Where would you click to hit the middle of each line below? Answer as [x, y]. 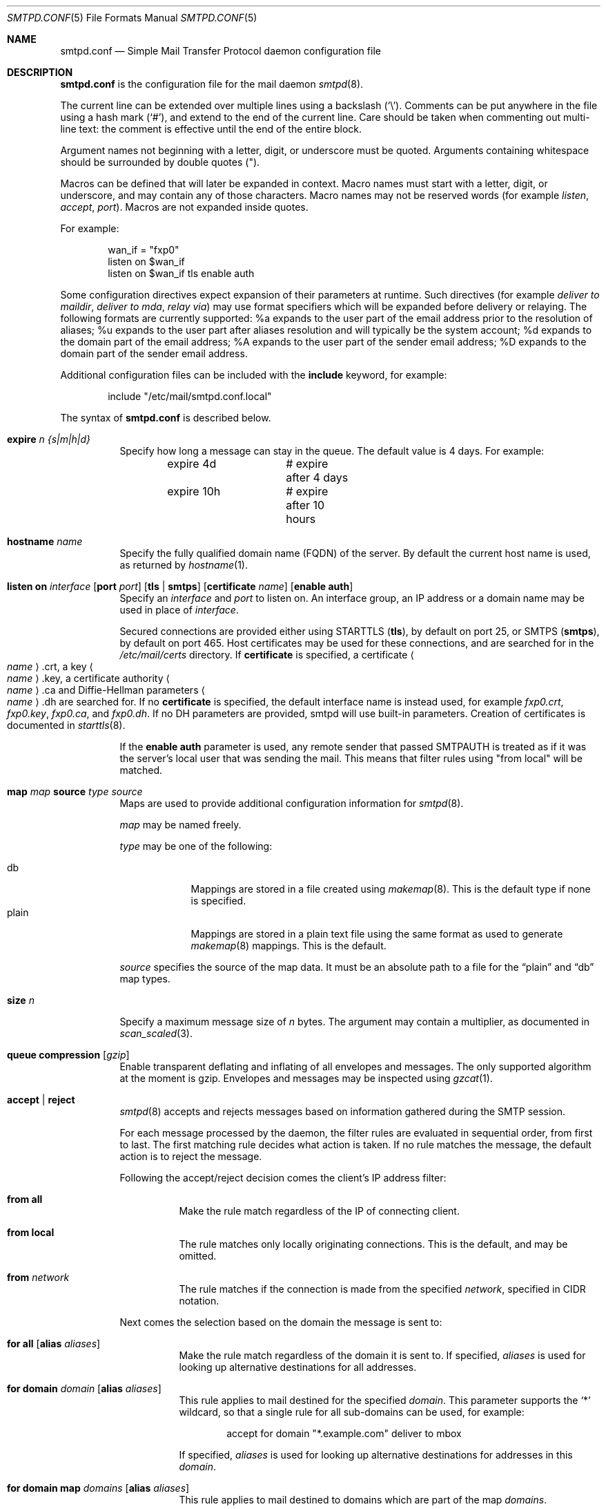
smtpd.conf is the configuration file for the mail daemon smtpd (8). [212, 84]
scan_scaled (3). [156, 1033]
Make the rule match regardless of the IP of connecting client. [319, 1211]
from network [38, 1277]
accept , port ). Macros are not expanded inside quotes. [184, 207]
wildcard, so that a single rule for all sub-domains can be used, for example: [352, 1412]
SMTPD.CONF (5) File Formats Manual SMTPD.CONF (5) [132, 18]
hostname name [45, 541]
